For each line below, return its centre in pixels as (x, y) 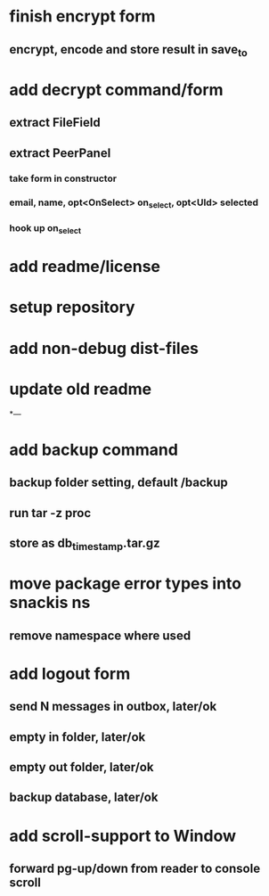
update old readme (81, 389)
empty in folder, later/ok (77, 737)
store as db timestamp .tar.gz (85, 544)
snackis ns (50, 603)
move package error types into (126, 584)
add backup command (94, 450)
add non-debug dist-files (104, 348)
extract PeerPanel (60, 153)
